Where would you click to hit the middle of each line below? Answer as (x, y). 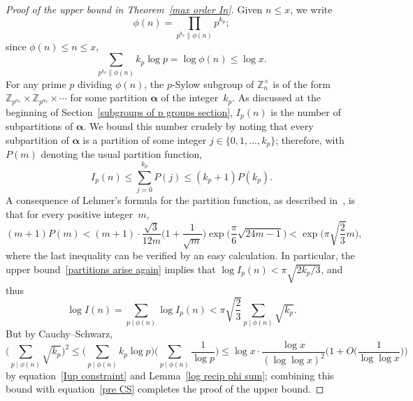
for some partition (109, 97)
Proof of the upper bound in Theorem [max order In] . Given (134, 9)
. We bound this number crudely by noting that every (198, 126)
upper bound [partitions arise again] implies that (111, 269)
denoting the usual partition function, (122, 154)
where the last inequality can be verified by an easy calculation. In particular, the (180, 255)
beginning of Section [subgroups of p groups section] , (119, 111)
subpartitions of (39, 126)
